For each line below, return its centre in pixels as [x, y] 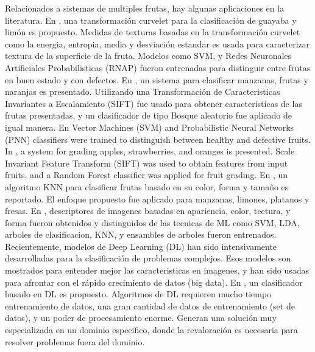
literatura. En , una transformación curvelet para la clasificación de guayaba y [151, 20]
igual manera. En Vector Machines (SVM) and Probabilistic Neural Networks [150, 127]
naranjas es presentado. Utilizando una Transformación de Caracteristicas [143, 91]
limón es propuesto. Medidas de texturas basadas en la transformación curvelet [153, 32]
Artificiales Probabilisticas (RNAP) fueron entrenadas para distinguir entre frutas [158, 67]
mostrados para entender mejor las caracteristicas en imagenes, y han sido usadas [157, 270]
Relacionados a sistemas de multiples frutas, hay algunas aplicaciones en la [145, 8]
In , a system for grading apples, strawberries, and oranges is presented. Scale [150, 151]
